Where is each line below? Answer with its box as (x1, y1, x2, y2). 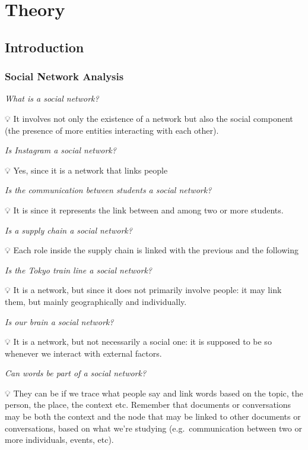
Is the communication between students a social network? (5, 184, 212, 196)
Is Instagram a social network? (5, 144, 116, 156)
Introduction (5, 37, 84, 56)
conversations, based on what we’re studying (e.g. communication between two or (5, 421, 302, 434)
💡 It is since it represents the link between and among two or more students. (5, 203, 284, 216)
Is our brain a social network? (5, 315, 114, 328)
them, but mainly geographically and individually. (5, 295, 187, 307)
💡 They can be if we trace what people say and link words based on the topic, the (5, 386, 303, 399)
